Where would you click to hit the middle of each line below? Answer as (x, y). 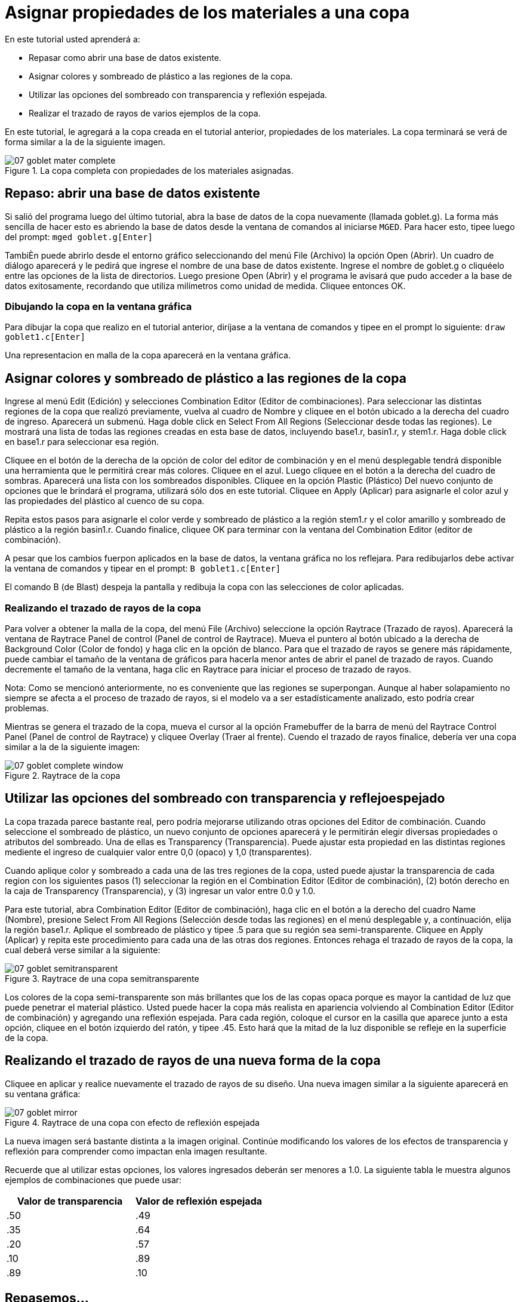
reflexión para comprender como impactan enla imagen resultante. (136, 1151)
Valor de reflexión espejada (199, 1201)
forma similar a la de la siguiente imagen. (85, 142)
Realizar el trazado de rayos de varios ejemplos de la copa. (145, 113)
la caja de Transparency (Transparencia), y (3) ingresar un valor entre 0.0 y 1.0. (160, 890)
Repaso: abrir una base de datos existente (132, 194)
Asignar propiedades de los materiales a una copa (207, 13)
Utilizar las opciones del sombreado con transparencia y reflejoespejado (225, 799)
